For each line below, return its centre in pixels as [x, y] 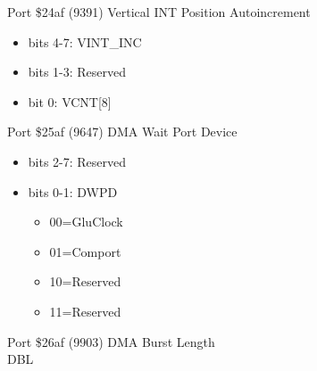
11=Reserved [85, 311]
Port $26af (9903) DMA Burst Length [111, 341]
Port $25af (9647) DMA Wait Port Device [122, 132]
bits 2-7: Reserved [77, 161]
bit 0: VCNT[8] [70, 101]
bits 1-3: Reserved [77, 72]
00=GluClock [86, 222]
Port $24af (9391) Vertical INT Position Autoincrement [159, 12]
